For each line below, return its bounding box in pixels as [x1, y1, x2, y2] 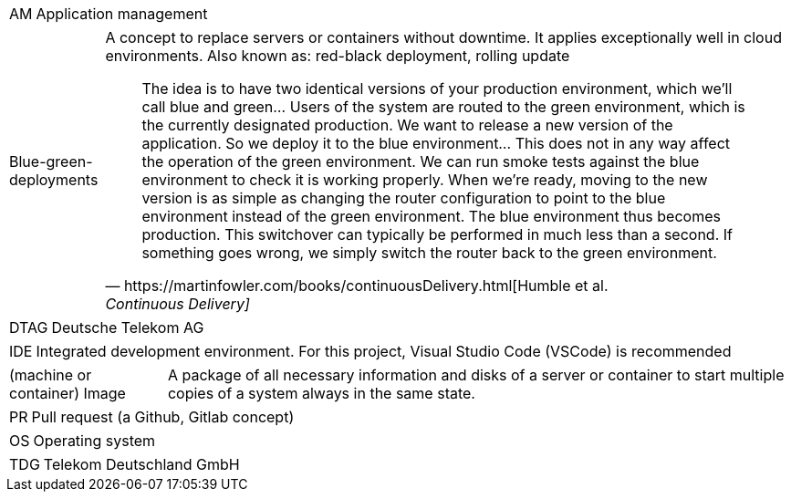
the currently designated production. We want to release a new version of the [141, 116, 673, 134]
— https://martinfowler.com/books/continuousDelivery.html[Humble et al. [105, 276, 609, 295]
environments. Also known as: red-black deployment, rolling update [105, 47, 570, 65]
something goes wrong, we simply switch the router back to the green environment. [141, 244, 717, 262]
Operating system [33, 431, 156, 450]
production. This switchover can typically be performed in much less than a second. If [141, 225, 733, 244]
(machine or [9, 366, 92, 384]
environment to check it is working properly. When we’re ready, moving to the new [141, 171, 708, 189]
